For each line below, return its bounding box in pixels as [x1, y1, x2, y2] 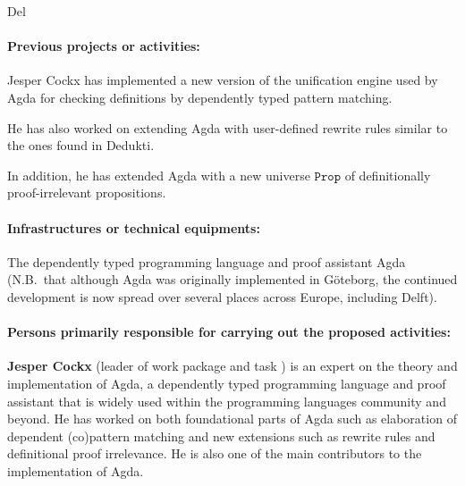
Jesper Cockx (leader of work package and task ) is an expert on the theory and [7, 356, 458, 375]
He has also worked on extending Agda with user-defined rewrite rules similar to [7, 118, 448, 137]
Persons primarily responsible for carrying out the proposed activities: [7, 323, 451, 341]
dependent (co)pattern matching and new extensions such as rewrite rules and [7, 426, 435, 445]
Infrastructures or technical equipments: [7, 218, 260, 237]
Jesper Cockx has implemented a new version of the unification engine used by [7, 71, 438, 89]
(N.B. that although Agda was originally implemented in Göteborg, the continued [7, 270, 458, 289]
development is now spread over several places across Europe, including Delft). [7, 287, 437, 306]
